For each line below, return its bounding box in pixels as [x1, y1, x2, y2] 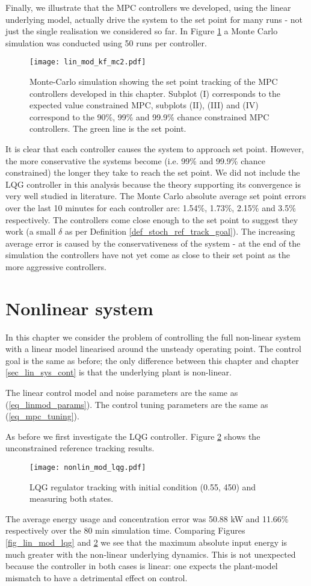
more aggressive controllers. [5, 260, 106, 273]
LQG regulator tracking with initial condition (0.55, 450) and [29, 480, 256, 493]
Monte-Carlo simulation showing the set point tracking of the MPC [29, 75, 278, 88]
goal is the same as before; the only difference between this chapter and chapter [5, 354, 299, 366]
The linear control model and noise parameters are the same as [5, 386, 238, 399]
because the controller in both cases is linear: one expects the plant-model [5, 560, 278, 572]
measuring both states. [29, 492, 114, 505]
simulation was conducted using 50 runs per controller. [5, 36, 207, 49]
